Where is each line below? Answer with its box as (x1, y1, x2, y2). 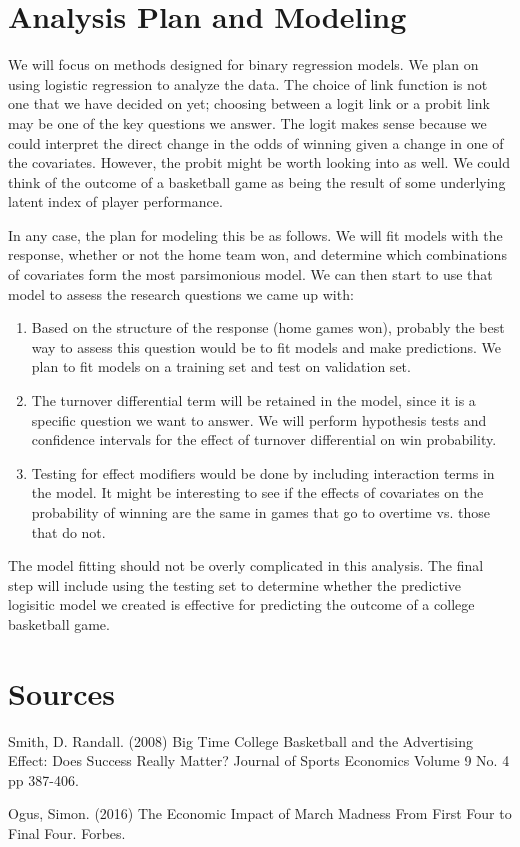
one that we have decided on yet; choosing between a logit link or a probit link (8, 93, 490, 114)
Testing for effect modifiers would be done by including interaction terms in (31, 462, 495, 483)
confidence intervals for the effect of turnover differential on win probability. (31, 429, 497, 450)
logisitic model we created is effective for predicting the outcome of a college (8, 594, 475, 615)
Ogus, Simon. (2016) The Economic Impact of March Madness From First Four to (8, 803, 512, 824)
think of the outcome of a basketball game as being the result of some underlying (8, 171, 506, 192)
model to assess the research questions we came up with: (8, 283, 354, 304)
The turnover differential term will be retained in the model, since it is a (31, 390, 476, 411)
